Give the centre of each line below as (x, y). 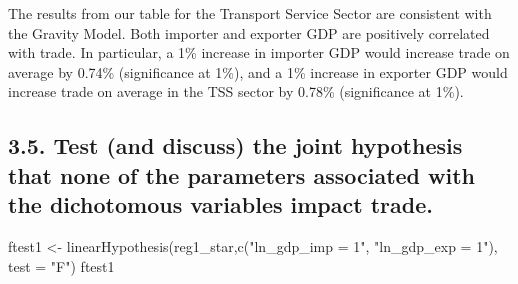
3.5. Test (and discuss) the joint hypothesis (235, 145)
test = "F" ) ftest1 (61, 265)
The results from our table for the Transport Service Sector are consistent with (250, 13)
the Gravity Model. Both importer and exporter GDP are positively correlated (249, 32)
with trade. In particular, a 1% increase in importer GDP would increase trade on (259, 52)
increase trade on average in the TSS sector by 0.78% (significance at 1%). (236, 91)
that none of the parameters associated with (242, 174)
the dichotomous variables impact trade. (220, 204)
